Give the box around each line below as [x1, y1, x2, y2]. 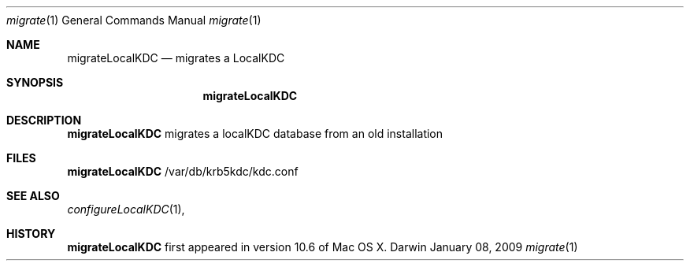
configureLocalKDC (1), [67, 202, 185, 216]
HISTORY [6, 227, 56, 240]
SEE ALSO [6, 189, 60, 202]
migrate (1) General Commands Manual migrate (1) [6, 13, 262, 27]
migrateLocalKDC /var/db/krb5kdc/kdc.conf [67, 165, 299, 178]
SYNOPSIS [6, 76, 64, 89]
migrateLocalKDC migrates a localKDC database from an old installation [67, 127, 443, 140]
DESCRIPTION [6, 113, 82, 127]
